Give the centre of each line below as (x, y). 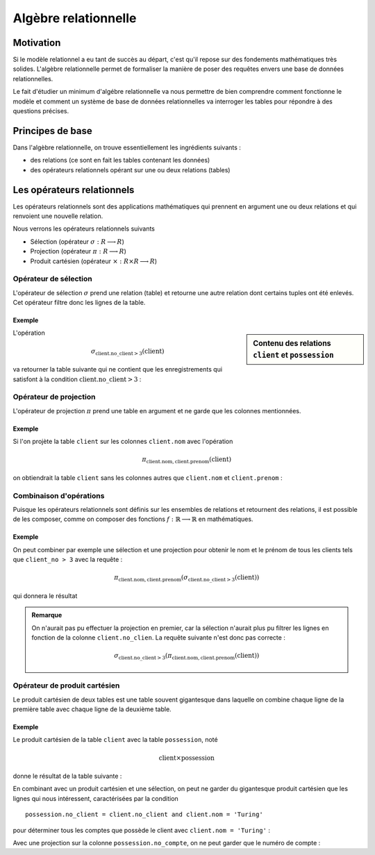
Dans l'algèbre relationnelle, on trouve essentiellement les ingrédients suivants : (127, 147)
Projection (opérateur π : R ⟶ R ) (78, 251)
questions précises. (41, 111)
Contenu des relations (292, 344)
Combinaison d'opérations (59, 495)
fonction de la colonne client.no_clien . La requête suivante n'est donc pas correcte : (159, 638)
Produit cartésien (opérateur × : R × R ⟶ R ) (94, 261)
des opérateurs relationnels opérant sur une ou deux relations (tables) (130, 169)
